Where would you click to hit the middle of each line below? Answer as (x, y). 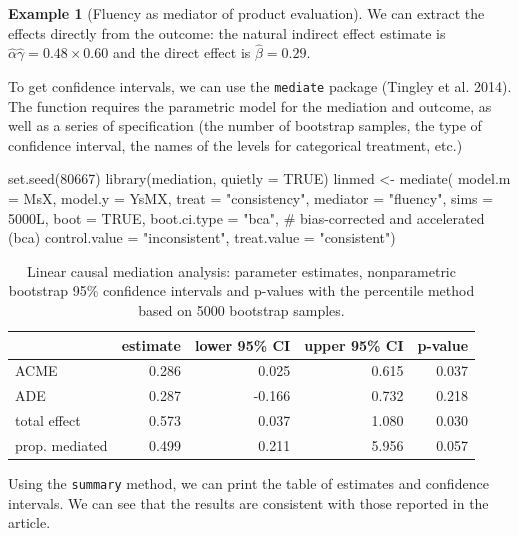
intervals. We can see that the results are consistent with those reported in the (248, 502)
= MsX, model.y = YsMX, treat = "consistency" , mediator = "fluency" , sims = (251, 198)
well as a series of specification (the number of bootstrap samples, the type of (245, 125)
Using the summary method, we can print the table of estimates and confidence (248, 483)
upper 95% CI (354, 344)
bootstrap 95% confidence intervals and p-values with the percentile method (241, 290)
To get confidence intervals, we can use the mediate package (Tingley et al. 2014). (260, 86)
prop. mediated (61, 444)
